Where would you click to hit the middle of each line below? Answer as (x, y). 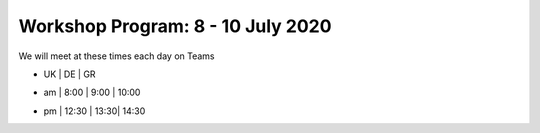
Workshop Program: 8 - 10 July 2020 (175, 26)
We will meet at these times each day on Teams (116, 56)
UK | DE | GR (69, 74)
